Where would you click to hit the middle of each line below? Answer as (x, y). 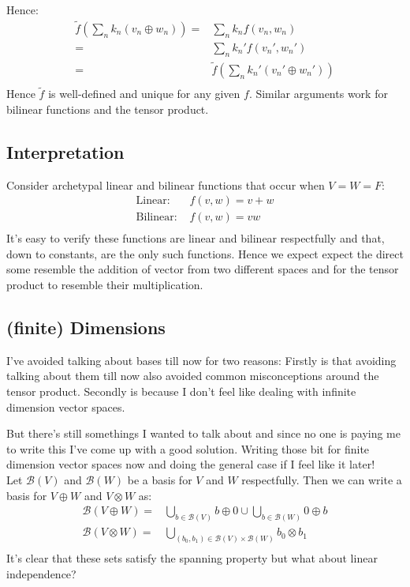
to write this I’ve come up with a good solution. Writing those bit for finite (188, 448)
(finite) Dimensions (86, 327)
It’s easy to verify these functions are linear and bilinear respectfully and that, (196, 238)
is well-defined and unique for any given (144, 94)
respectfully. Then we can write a (322, 479)
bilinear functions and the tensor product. (108, 109)
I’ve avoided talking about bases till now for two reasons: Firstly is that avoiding (201, 360)
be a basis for (160, 479)
